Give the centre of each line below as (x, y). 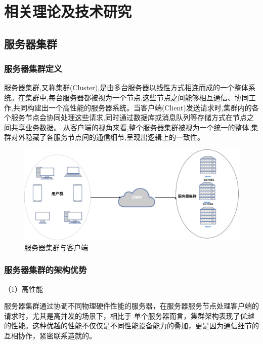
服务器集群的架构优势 (46, 270)
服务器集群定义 (33, 69)
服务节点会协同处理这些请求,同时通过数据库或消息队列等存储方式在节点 (129, 117)
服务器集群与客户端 (56, 247)
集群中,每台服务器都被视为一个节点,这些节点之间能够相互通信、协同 (137, 97)
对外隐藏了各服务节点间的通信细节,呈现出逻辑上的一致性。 (107, 137)
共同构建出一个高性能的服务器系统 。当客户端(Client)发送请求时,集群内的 (132, 107)
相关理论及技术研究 (68, 11)
